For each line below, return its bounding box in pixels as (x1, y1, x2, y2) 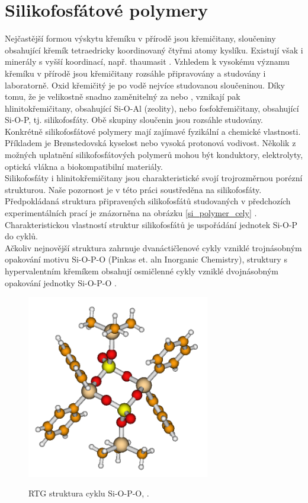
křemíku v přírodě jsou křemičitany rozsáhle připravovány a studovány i (5, 67, 266, 79)
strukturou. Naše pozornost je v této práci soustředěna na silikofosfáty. (5, 183, 262, 195)
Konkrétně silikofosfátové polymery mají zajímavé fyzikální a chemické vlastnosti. (5, 125, 301, 137)
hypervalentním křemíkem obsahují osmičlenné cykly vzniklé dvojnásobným (5, 265, 278, 277)
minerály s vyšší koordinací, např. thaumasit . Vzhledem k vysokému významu (5, 55, 290, 68)
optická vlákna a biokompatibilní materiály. (5, 160, 163, 172)
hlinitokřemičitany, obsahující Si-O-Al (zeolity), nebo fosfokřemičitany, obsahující (5, 102, 299, 114)
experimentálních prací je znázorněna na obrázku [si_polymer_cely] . (5, 207, 257, 219)
